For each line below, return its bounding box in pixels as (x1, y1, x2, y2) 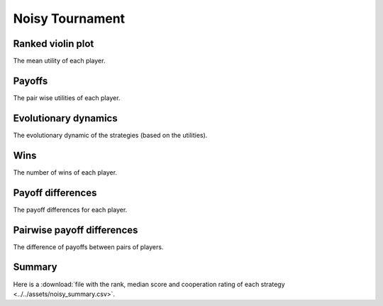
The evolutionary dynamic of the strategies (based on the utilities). (13, 131, 208, 139)
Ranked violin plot (13, 38, 94, 50)
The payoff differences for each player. (13, 205, 128, 214)
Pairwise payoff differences (13, 224, 138, 236)
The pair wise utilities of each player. (13, 93, 121, 102)
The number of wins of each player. (13, 168, 117, 177)
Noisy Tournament (13, 11, 126, 26)
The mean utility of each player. (13, 57, 106, 65)
